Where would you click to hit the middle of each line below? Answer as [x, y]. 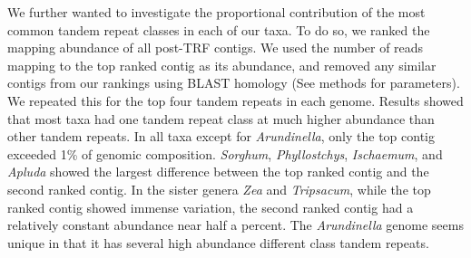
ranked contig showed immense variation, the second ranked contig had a [211, 207]
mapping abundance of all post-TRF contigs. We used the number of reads [216, 48]
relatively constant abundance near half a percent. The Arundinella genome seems [235, 225]
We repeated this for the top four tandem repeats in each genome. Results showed [235, 100]
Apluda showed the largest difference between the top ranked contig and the [218, 172]
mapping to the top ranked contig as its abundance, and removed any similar [222, 65]
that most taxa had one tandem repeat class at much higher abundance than [221, 118]
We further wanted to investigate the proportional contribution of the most [216, 12]
